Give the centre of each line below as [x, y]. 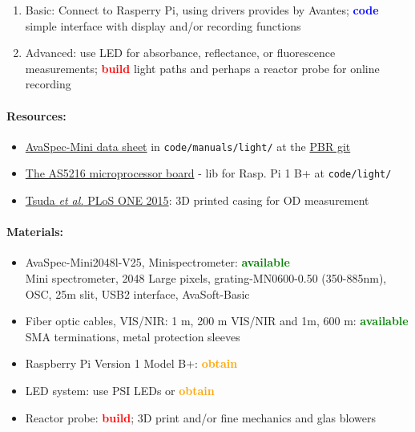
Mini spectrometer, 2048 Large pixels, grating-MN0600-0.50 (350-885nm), [206, 278]
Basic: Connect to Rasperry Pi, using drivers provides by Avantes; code [202, 10]
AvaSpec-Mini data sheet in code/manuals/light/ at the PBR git [188, 146]
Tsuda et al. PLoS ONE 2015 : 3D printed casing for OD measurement [197, 200]
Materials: [35, 232]
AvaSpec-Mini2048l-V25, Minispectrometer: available [157, 262]
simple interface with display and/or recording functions [163, 25]
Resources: [36, 115]
